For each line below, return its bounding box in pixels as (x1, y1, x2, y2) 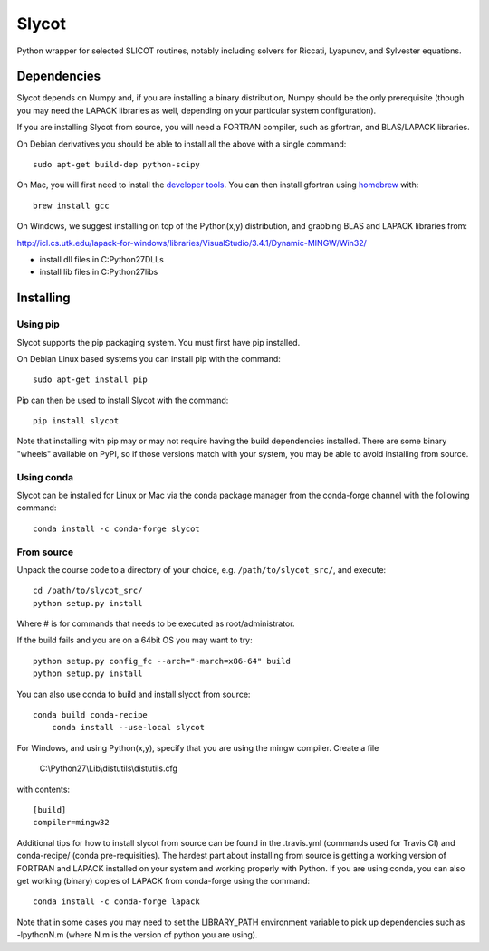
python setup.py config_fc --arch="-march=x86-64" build (33, 656, 292, 666)
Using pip (16, 318, 61, 330)
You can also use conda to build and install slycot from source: (16, 689, 251, 699)
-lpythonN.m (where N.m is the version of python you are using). (16, 929, 258, 940)
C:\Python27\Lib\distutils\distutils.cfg (39, 763, 178, 774)
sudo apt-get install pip (33, 375, 149, 385)
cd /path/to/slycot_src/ (33, 585, 143, 596)
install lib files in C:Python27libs (39, 267, 158, 278)
